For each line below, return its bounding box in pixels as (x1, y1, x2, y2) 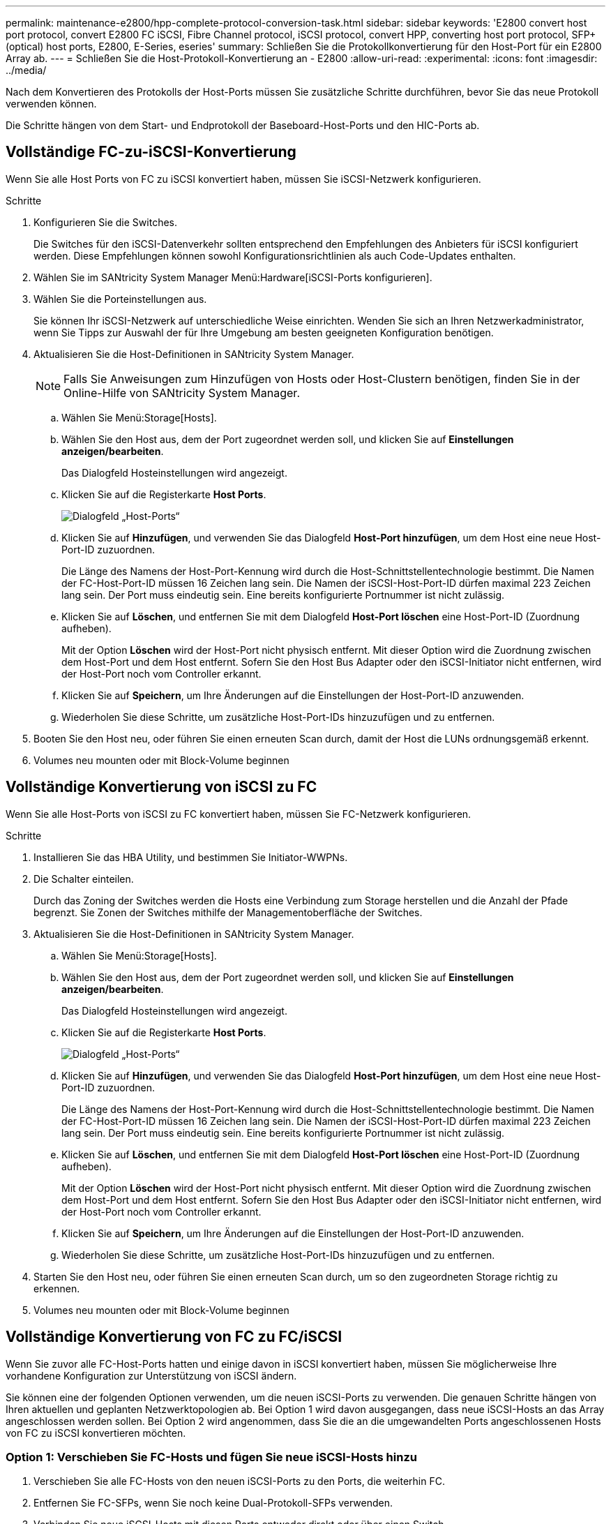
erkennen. (33, 1282, 80, 1294)
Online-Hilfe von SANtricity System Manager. (63, 385, 300, 400)
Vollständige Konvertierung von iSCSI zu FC (6, 778, 317, 796)
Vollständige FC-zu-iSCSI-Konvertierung (6, 143, 296, 161)
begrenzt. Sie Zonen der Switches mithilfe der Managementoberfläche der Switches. (33, 906, 423, 918)
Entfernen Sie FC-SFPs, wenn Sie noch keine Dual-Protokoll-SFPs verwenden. (33, 1497, 393, 1509)
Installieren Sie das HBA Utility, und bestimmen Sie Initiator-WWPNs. (33, 851, 348, 863)
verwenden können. (6, 98, 97, 110)
